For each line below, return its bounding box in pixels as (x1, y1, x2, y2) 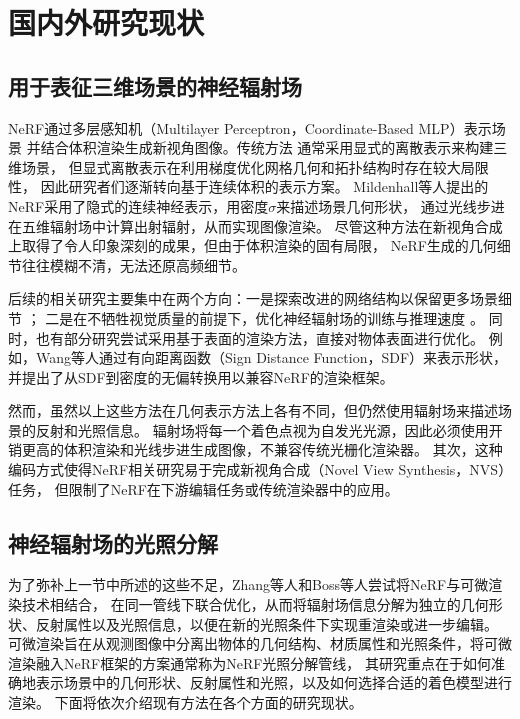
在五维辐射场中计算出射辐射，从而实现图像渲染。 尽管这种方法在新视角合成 (8, 215, 503, 236)
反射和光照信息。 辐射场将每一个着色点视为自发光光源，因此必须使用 (35, 419, 489, 440)
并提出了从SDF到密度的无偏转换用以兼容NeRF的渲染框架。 (8, 366, 394, 387)
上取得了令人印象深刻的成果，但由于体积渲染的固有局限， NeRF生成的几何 (8, 235, 497, 256)
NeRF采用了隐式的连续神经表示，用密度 (8, 195, 269, 216)
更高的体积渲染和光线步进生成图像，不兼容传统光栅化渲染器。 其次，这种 (21, 439, 503, 460)
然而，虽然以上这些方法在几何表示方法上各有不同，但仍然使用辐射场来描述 (8, 400, 498, 421)
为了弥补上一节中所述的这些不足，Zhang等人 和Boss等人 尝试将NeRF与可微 (8, 574, 489, 595)
